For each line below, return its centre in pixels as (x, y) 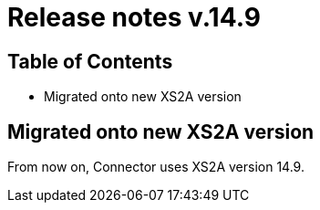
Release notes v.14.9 (134, 17)
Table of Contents (90, 61)
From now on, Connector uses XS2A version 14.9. (156, 167)
